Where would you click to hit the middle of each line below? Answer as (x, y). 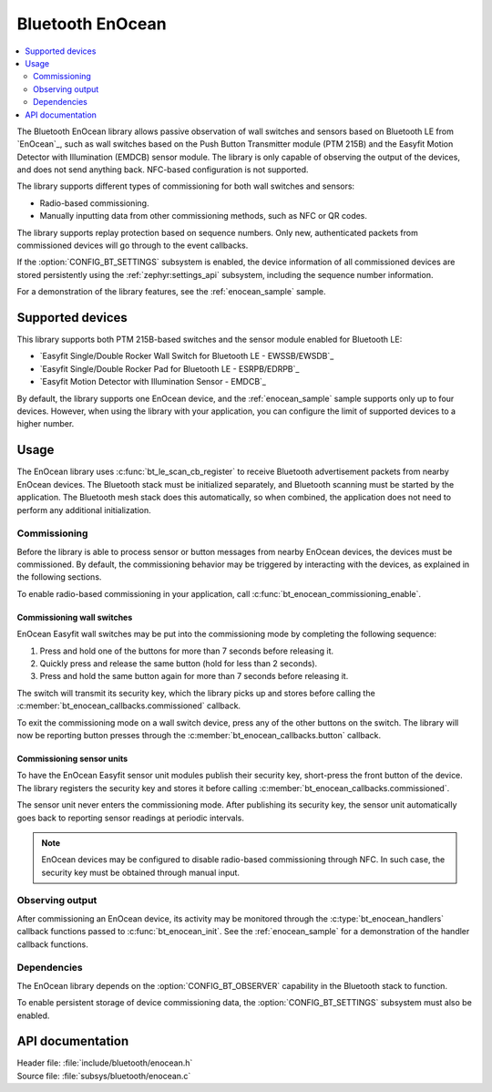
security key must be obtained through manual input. (141, 872)
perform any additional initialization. (84, 510)
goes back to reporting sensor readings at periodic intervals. (131, 818)
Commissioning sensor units (72, 758)
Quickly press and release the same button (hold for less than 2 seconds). (179, 664)
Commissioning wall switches (75, 617)
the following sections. (59, 577)
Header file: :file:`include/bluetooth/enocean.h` (105, 1063)
